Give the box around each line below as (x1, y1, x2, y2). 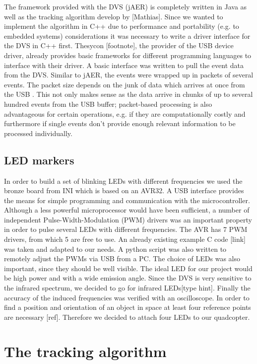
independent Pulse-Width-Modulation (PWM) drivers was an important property (4, 214, 252, 224)
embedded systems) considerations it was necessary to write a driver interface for (4, 30, 251, 41)
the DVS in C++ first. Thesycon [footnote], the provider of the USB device (4, 40, 234, 51)
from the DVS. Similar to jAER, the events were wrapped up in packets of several (4, 70, 254, 80)
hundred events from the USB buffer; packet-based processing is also (4, 98, 212, 109)
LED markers (4, 152, 74, 167)
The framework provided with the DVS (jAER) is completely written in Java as (4, 1, 247, 11)
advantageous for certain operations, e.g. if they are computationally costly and (4, 108, 246, 119)
